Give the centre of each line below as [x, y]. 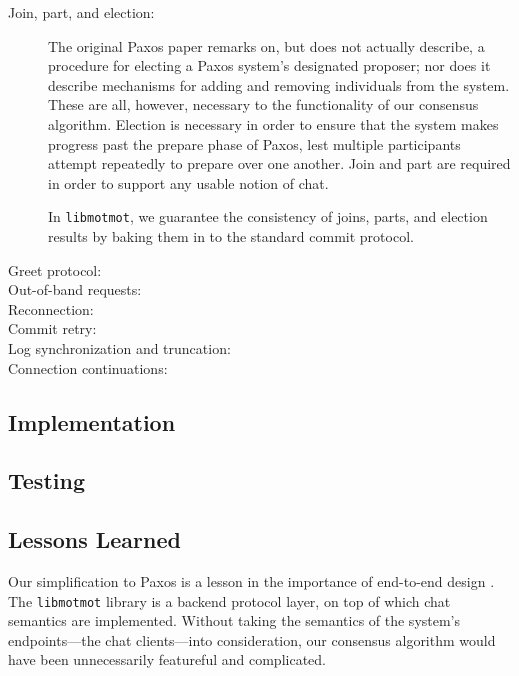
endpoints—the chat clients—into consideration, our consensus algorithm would [252, 639]
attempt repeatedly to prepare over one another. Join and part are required [279, 163]
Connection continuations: [88, 367]
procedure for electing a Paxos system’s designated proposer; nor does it [269, 65]
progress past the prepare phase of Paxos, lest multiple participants [254, 143]
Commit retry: [52, 328]
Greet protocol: [55, 269]
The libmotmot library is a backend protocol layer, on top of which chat [229, 600]
